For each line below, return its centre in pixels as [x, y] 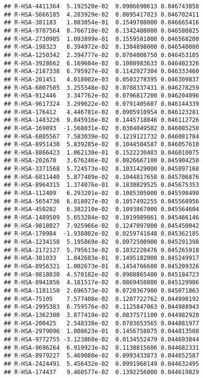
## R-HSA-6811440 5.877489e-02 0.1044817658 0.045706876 [101, 177]
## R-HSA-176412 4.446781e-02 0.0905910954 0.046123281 [101, 112]
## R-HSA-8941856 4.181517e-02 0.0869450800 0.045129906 [101, 283]
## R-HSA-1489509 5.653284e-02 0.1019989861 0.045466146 [101, 218]
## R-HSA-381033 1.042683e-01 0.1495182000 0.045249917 [101, 258]
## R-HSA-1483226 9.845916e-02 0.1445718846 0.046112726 [101, 120]
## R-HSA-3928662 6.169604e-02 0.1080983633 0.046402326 [101, 63]
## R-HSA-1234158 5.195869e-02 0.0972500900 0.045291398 [101, 242]
